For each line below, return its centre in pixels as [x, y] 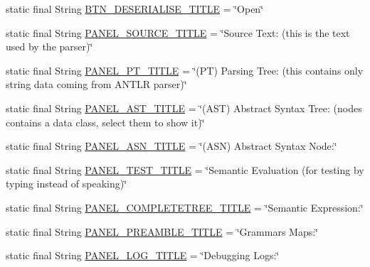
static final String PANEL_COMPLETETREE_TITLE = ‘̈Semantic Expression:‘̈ [185, 207]
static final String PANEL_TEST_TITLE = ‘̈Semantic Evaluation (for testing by [185, 169]
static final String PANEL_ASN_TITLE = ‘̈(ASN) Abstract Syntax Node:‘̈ [171, 146]
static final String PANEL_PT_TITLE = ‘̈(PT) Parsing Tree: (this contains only [185, 70]
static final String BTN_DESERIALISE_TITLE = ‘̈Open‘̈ [135, 9]
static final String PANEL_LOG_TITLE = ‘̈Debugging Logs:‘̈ [143, 255]
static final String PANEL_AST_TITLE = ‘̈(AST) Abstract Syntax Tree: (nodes [184, 108]
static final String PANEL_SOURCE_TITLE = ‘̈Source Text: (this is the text [178, 32]
